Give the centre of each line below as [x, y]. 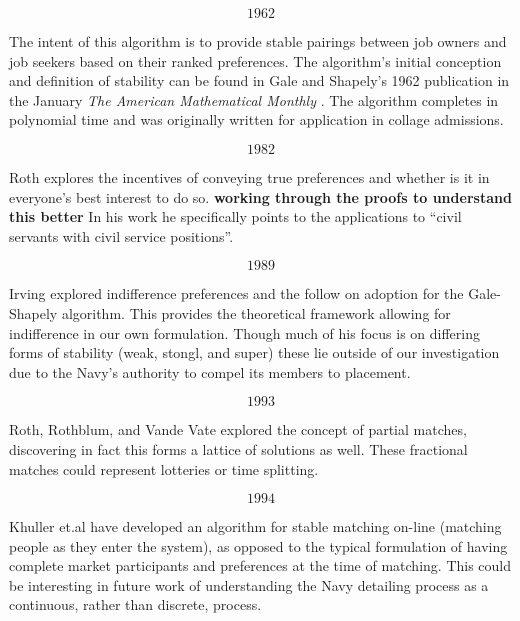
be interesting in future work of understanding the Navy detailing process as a [249, 584]
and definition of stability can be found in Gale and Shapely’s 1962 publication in [259, 80]
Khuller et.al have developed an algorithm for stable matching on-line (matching [255, 526]
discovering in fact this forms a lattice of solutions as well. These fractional [238, 448]
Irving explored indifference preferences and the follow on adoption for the [236, 293]
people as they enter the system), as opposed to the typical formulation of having [258, 545]
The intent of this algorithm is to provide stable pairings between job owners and [258, 41]
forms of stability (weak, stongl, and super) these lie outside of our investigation [254, 352]
